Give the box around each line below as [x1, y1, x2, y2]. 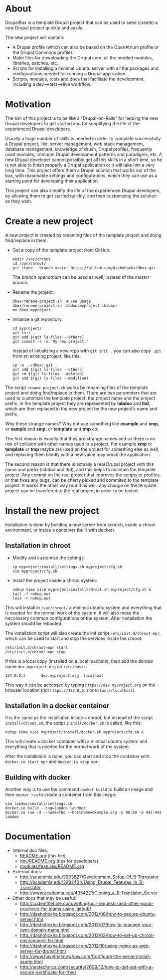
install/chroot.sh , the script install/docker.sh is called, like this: [5, 720, 142, 726]
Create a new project [5, 215, 93, 227]
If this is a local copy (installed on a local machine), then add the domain [5, 658, 154, 664]
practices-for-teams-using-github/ [19, 906, 91, 912]
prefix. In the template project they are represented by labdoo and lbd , [5, 400, 151, 406]
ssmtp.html [19, 959, 43, 965]
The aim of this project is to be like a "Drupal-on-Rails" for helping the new [5, 115, 159, 121]
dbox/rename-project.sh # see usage [12, 299, 91, 304]
